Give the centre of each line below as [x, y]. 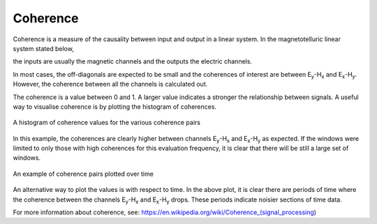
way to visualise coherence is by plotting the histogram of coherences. [114, 106]
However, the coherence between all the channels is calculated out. [110, 84]
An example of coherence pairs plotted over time [83, 174]
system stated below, [44, 48]
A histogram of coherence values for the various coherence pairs [106, 123]
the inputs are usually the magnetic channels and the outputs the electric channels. [133, 61]
